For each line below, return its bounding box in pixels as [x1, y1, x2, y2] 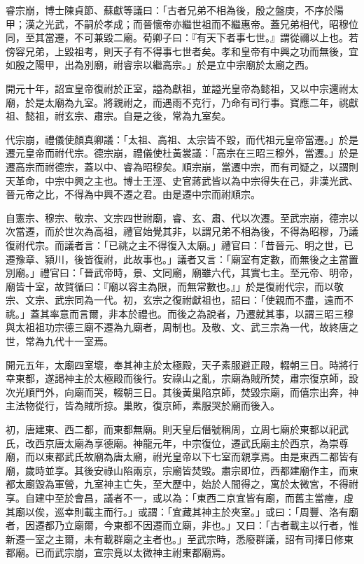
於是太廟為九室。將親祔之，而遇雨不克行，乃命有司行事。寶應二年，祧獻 [24, 94, 358, 109]
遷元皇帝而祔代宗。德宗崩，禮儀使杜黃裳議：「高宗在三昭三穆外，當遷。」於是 [6, 146, 358, 160]
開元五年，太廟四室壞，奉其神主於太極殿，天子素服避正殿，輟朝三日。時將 [6, 357, 349, 372]
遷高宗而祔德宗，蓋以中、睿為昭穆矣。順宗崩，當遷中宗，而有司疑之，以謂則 [6, 159, 358, 174]
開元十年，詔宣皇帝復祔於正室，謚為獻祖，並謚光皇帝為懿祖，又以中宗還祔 [6, 80, 349, 95]
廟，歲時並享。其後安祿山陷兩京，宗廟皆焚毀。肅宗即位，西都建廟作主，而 [6, 463, 349, 477]
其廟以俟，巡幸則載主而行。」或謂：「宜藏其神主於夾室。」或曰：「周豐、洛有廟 [6, 504, 358, 519]
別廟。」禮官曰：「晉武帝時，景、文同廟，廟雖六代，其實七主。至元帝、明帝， [6, 265, 358, 280]
